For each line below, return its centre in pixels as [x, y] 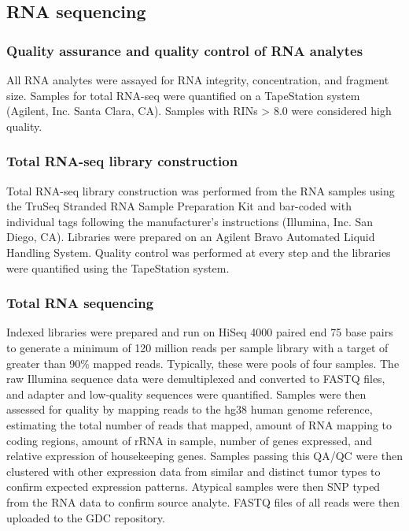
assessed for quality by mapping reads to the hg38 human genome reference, [190, 409]
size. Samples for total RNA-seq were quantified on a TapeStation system [183, 95]
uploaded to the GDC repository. [86, 517]
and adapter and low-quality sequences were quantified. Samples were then [186, 394]
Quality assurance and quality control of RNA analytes [185, 50]
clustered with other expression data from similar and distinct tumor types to [193, 471]
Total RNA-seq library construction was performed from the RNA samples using [201, 190]
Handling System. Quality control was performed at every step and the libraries [199, 252]
